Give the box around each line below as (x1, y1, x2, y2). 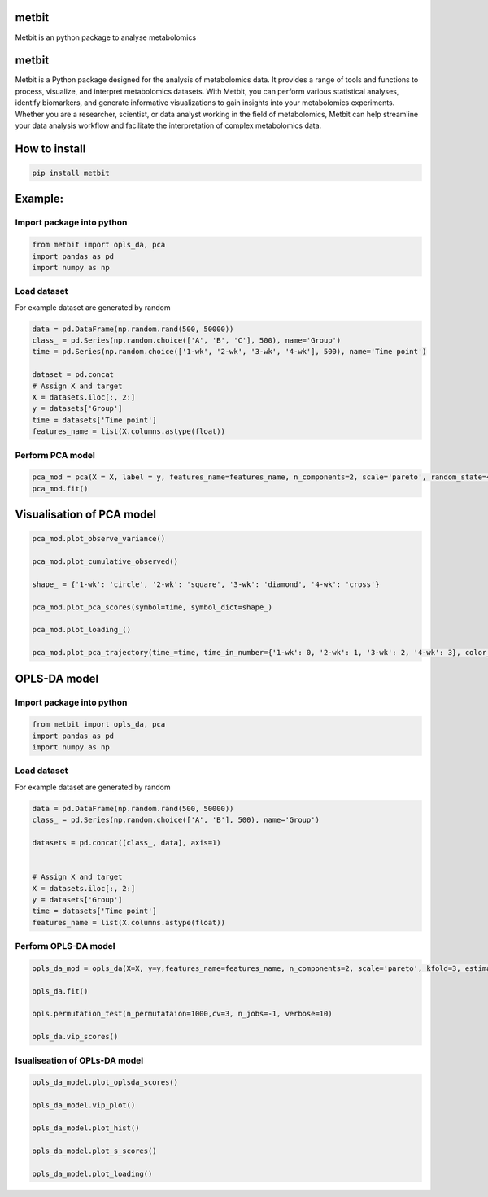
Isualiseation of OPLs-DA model (15, 1055, 144, 1066)
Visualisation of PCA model (15, 508, 156, 522)
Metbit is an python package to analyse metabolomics (15, 33, 197, 42)
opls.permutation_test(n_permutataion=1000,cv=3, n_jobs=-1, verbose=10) (32, 1009, 333, 1019)
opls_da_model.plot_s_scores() (32, 1146, 158, 1155)
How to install (15, 142, 86, 155)
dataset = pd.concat (32, 370, 114, 379)
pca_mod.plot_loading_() (32, 625, 132, 635)
